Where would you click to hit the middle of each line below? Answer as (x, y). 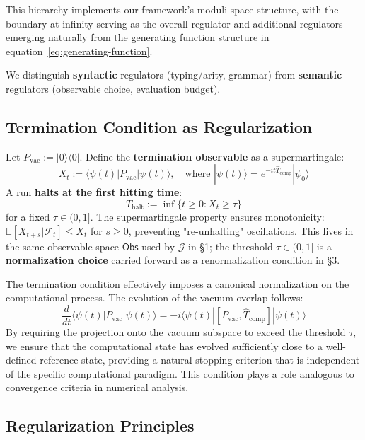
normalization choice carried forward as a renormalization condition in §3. (173, 260)
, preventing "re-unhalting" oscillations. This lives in (241, 230)
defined (21, 360)
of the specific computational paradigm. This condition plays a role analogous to (180, 373)
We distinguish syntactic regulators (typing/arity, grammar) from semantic (174, 75)
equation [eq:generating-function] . (79, 51)
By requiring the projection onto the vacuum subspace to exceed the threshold (176, 331)
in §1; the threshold (231, 246)
